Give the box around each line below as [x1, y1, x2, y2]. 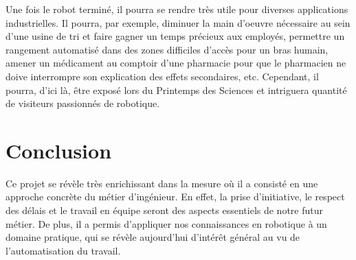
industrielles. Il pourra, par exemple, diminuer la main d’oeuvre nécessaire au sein [5, 15, 351, 29]
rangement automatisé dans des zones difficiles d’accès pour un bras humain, [5, 42, 329, 56]
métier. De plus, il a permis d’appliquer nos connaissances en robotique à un [5, 216, 327, 231]
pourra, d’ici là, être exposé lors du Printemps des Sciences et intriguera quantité [5, 82, 347, 97]
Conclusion [5, 136, 112, 164]
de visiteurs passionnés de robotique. [5, 96, 160, 110]
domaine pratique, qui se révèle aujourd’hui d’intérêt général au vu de [5, 230, 300, 244]
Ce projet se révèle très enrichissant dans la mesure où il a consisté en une [5, 176, 318, 190]
